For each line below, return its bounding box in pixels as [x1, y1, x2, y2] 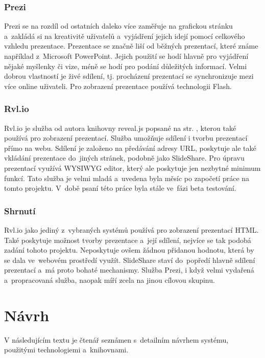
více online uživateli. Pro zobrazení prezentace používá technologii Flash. [4, 80, 232, 91]
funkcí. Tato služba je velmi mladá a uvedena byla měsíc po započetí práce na [4, 172, 250, 183]
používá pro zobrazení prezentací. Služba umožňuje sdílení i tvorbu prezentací [4, 132, 248, 143]
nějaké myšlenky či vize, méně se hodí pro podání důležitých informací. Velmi [4, 60, 247, 71]
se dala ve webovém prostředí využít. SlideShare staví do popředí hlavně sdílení [4, 254, 255, 265]
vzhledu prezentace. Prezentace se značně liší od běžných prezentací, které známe [4, 40, 258, 51]
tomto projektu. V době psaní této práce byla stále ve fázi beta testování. [4, 183, 236, 193]
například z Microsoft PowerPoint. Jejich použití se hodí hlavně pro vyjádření [4, 51, 249, 61]
